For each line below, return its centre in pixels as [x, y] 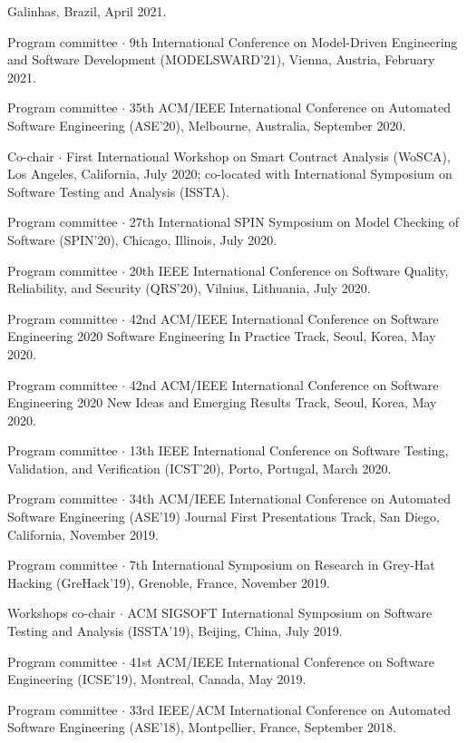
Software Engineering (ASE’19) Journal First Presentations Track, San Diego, [224, 517]
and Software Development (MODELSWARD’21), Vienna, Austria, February [221, 59]
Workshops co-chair [62, 613]
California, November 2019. [83, 534]
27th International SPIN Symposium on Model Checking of [294, 222]
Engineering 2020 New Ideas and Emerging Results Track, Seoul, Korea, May [222, 402]
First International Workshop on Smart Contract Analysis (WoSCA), [258, 156]
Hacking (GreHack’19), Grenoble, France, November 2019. [169, 582]
